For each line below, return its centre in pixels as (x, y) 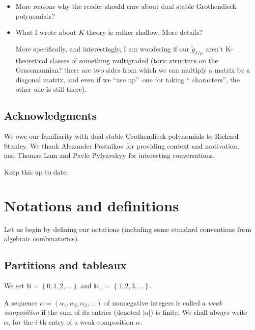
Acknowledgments (50, 115)
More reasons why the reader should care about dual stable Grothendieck (126, 6)
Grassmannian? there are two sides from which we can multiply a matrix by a (133, 70)
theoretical (31, 60)
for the (23, 321)
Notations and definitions (92, 205)
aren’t (214, 48)
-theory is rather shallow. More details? (143, 32)
